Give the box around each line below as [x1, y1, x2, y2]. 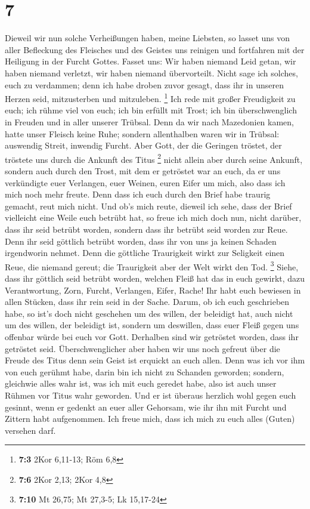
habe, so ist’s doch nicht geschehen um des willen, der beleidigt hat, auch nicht [5, 307, 293, 319]
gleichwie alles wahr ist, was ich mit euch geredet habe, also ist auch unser [5, 377, 277, 390]
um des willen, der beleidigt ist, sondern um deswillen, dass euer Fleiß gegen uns [5, 319, 299, 331]
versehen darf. [5, 424, 56, 436]
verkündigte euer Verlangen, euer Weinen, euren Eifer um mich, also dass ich [5, 176, 286, 189]
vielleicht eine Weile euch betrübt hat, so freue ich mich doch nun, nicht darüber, [5, 211, 302, 224]
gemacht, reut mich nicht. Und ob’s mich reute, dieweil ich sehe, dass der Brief [5, 199, 292, 212]
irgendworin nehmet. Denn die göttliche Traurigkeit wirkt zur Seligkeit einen [5, 246, 285, 259]
